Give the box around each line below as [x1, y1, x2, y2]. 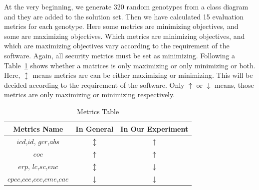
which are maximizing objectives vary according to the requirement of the [4, 40, 230, 51]
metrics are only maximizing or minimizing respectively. [4, 89, 175, 100]
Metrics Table [77, 106, 119, 116]
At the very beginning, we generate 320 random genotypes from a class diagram [4, 1, 249, 11]
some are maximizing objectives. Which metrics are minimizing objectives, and [4, 30, 245, 41]
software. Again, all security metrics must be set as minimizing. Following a [4, 50, 236, 60]
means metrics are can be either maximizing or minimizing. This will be [32, 70, 253, 80]
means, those [215, 79, 254, 90]
